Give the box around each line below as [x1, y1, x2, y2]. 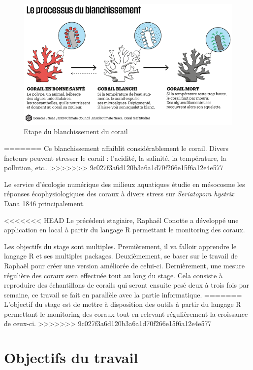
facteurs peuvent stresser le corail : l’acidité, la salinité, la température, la [4, 152, 226, 163]
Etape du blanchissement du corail [24, 126, 128, 137]
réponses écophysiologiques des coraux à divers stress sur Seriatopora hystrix [4, 188, 234, 199]
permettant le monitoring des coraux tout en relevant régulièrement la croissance [4, 308, 248, 319]
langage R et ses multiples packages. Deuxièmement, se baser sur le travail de [4, 251, 238, 261]
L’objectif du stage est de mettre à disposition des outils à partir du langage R [4, 299, 241, 309]
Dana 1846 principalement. [4, 198, 85, 208]
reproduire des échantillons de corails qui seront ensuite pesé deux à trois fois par [4, 280, 249, 290]
